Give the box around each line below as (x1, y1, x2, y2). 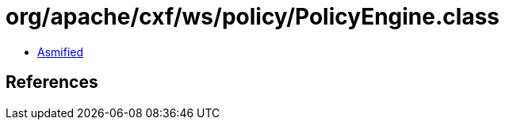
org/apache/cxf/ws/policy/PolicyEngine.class (6, 3, 500, 30)
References (6, 72, 98, 93)
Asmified (37, 44, 84, 59)
